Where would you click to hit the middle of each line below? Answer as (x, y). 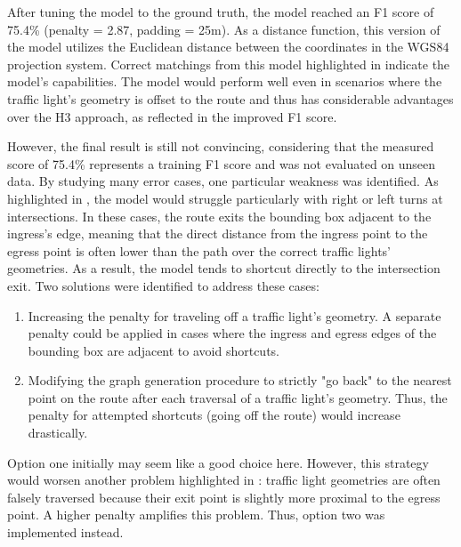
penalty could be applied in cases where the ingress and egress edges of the (232, 333)
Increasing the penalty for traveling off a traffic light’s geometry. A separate (235, 315)
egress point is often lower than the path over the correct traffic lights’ (199, 250)
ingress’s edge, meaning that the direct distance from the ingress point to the (218, 233)
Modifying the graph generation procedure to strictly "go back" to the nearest (240, 380)
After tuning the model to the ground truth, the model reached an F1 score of (221, 12)
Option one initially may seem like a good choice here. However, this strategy (218, 462)
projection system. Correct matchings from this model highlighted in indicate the (229, 64)
